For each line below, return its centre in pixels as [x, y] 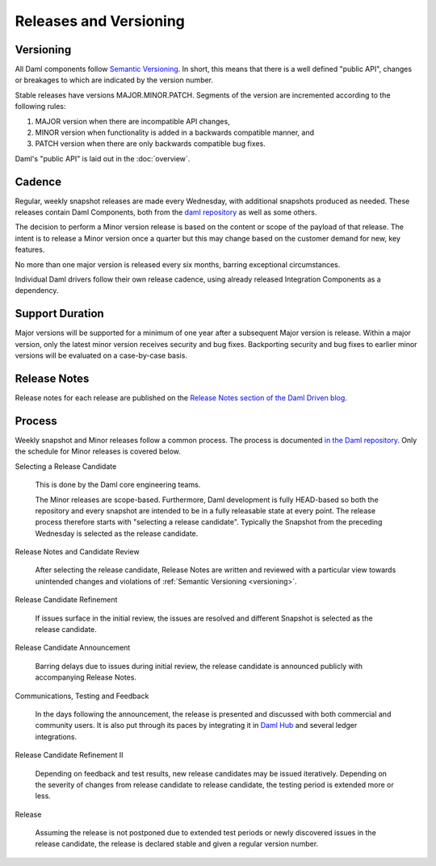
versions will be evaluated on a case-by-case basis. [101, 356]
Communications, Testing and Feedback [82, 696]
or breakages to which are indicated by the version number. [114, 80]
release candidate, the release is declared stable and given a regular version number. [177, 844]
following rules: [40, 107]
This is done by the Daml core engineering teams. [118, 485]
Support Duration [59, 314]
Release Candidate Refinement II [69, 755]
